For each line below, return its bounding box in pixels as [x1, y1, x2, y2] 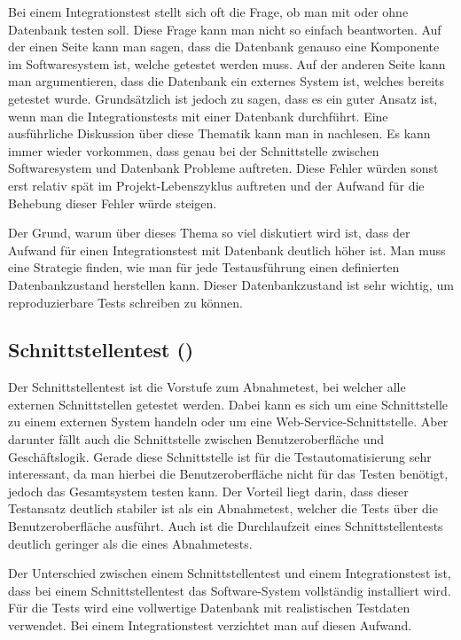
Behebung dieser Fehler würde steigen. [8, 193, 217, 212]
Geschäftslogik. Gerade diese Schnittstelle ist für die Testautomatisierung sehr [8, 447, 432, 465]
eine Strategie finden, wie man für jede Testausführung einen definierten [8, 258, 400, 277]
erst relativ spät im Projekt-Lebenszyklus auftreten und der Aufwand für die [8, 176, 425, 194]
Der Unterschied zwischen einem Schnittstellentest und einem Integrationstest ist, [8, 564, 451, 582]
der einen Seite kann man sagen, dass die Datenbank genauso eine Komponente [8, 37, 440, 56]
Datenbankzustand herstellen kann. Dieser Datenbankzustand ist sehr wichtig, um [8, 275, 454, 293]
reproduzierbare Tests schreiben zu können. [8, 293, 243, 311]
